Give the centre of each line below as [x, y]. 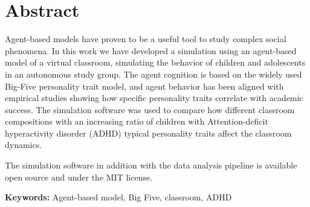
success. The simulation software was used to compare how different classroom [150, 109]
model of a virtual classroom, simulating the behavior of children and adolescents [155, 62]
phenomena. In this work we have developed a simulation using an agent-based [151, 50]
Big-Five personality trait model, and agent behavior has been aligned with [144, 86]
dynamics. [24, 145]
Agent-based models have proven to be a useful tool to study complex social [146, 39]
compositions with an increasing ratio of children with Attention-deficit [137, 121]
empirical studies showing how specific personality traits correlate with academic [154, 98]
